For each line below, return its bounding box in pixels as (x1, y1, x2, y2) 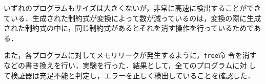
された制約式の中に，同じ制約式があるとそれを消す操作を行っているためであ (4, 23, 261, 33)
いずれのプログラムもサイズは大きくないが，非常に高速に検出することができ (4, 3, 261, 13)
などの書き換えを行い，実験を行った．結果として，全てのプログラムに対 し (4, 60, 256, 71)
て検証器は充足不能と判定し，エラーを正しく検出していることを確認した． (4, 70, 255, 80)
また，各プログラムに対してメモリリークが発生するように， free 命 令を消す (4, 50, 257, 60)
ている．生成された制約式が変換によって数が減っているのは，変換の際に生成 (4, 12, 261, 23)
